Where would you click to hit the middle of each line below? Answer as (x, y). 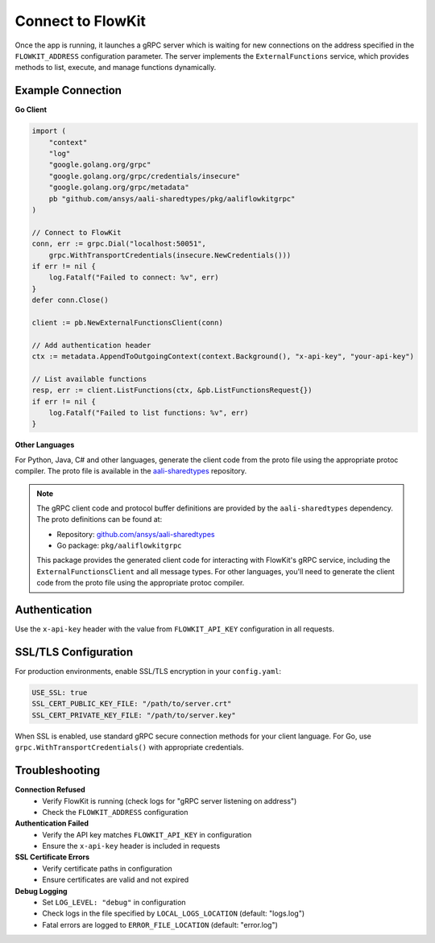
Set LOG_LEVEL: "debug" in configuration (114, 903)
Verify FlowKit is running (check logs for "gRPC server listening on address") (170, 800)
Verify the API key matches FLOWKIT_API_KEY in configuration (147, 834)
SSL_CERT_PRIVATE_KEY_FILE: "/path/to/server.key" (134, 715)
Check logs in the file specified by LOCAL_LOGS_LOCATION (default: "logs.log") (174, 913)
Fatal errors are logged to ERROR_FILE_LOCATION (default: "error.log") (160, 924)
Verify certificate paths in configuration (107, 868)
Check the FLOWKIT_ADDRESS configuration (115, 812)
